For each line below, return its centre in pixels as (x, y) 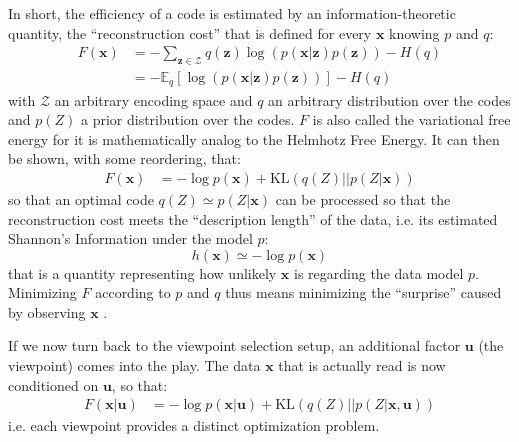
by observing (47, 311)
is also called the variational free (411, 119)
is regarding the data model (379, 272)
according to (133, 292)
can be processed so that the (363, 198)
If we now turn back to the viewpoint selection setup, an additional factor (234, 345)
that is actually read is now (362, 365)
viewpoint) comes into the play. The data (134, 365)
